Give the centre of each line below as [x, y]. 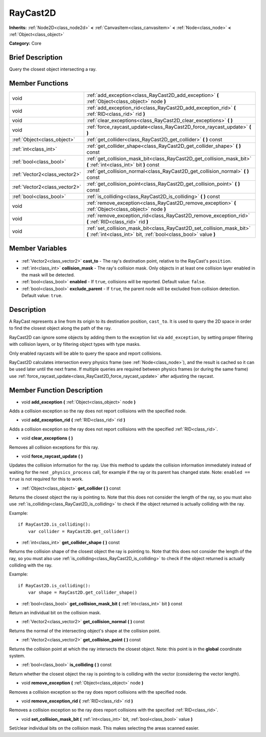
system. [17, 656]
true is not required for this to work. [46, 479]
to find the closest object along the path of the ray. [60, 328]
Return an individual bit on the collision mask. [55, 613]
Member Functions [39, 84]
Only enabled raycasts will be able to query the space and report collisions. [85, 353]
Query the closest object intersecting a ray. [53, 69]
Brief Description [36, 57]
